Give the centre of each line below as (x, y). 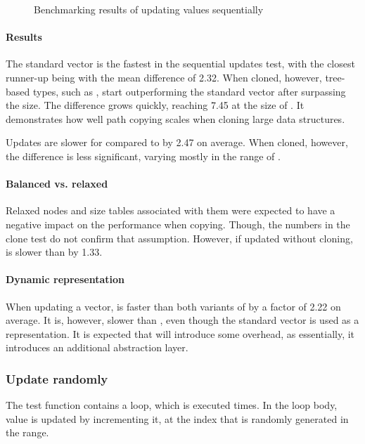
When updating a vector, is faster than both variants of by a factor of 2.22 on (173, 306)
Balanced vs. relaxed (57, 184)
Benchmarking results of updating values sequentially (149, 9)
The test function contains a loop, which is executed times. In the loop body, (172, 405)
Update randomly (57, 378)
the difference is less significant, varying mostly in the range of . (143, 156)
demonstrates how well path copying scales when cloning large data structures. (175, 118)
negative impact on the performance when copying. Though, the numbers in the (178, 224)
